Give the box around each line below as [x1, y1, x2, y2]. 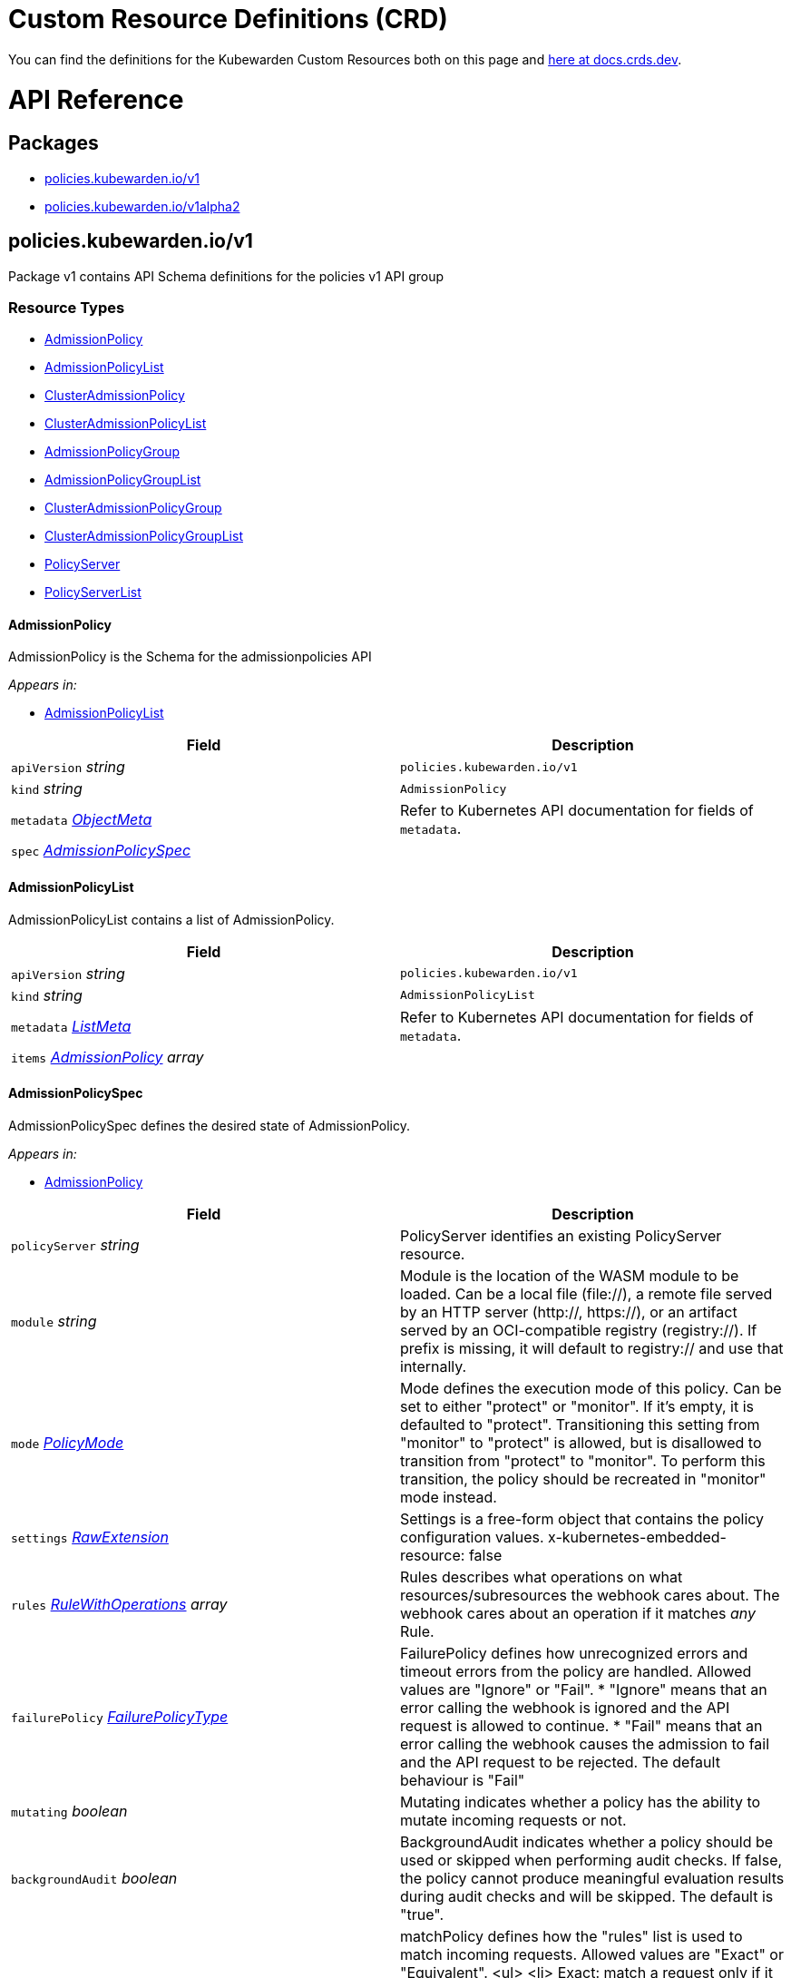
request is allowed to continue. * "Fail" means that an [400, 1716, 763, 1735]
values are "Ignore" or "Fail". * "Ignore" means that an [400, 1679, 767, 1699]
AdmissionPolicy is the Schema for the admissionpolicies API [8, 649, 372, 665]
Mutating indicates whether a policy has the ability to [400, 1792, 761, 1811]
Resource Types [8, 298, 125, 317]
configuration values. [400, 1527, 544, 1546]
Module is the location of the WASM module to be [400, 1266, 739, 1285]
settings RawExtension [11, 1527, 169, 1546]
